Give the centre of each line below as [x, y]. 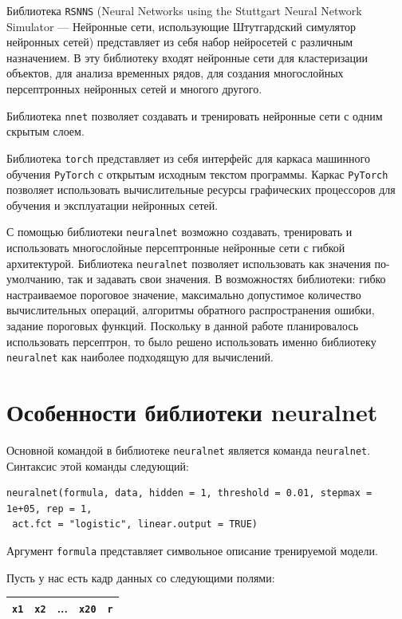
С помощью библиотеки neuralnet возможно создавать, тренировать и [179, 232]
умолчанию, [35, 279]
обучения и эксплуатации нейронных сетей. [112, 205]
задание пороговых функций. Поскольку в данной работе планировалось [183, 326]
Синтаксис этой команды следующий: [98, 465]
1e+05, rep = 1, [49, 509]
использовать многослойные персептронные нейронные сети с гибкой [176, 248]
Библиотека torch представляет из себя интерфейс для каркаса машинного [188, 158]
